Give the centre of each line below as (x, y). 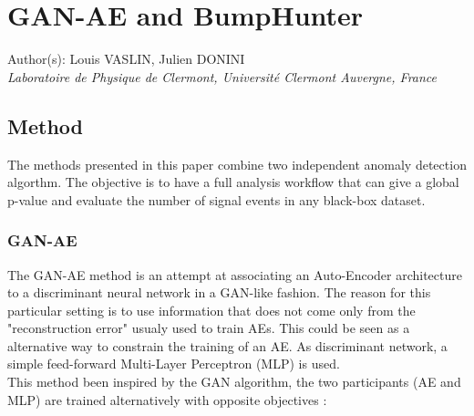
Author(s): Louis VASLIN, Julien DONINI (126, 59)
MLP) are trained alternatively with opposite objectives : (167, 399)
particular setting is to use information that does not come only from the (211, 310)
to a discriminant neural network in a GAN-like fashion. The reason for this (219, 292)
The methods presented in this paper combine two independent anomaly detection (237, 164)
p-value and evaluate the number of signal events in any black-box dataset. (216, 199)
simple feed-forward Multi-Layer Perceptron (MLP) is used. (174, 364)
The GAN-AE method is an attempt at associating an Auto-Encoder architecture (235, 274)
